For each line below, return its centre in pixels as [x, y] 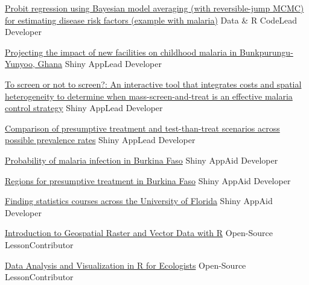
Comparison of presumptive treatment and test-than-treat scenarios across [142, 128]
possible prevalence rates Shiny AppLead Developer [100, 140]
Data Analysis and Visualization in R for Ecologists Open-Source [126, 265]
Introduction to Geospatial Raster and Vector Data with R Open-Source [139, 233]
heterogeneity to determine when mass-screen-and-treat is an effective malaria [149, 96]
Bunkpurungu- [266, 52]
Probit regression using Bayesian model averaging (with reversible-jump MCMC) [154, 8]
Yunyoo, [20, 64]
